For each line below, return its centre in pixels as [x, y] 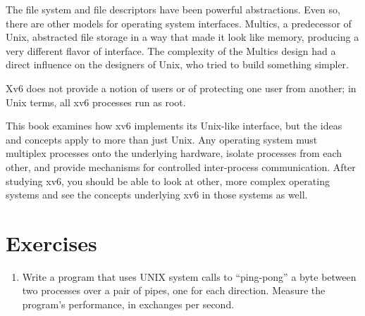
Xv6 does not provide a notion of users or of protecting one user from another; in [181, 88]
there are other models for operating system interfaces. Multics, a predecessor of [179, 23]
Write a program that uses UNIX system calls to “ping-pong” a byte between [189, 276]
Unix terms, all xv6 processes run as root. [96, 102]
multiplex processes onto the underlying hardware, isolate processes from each [174, 153]
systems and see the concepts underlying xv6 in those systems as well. [157, 195]
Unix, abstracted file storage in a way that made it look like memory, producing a [182, 37]
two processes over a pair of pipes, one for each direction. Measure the [174, 290]
